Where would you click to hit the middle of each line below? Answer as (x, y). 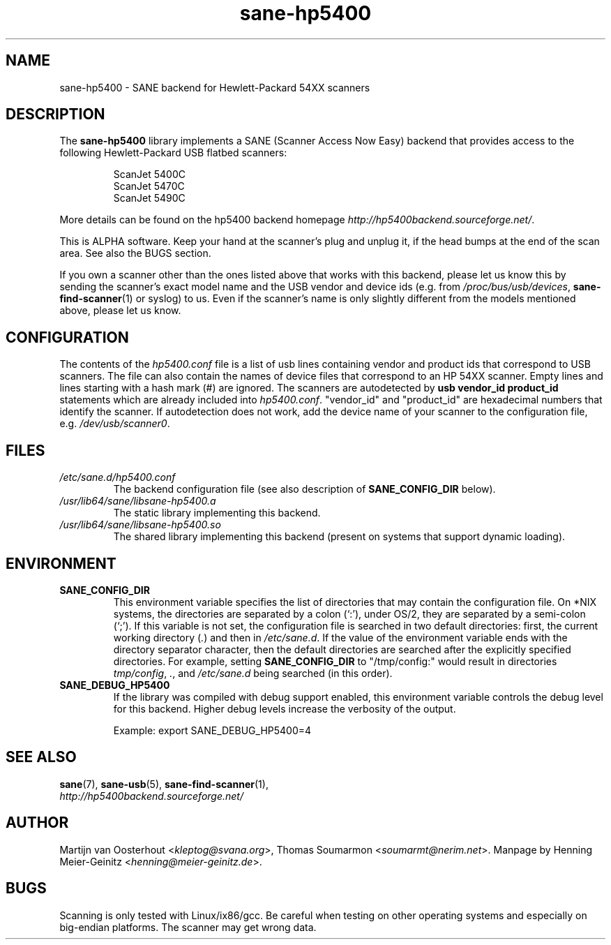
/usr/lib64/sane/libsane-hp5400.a (138, 501)
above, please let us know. (120, 311)
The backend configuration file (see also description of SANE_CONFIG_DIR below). (304, 489)
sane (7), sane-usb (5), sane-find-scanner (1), (164, 784)
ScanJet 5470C (149, 186)
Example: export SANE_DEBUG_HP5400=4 (212, 730)
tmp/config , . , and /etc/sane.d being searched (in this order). (253, 673)
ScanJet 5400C (149, 174)
